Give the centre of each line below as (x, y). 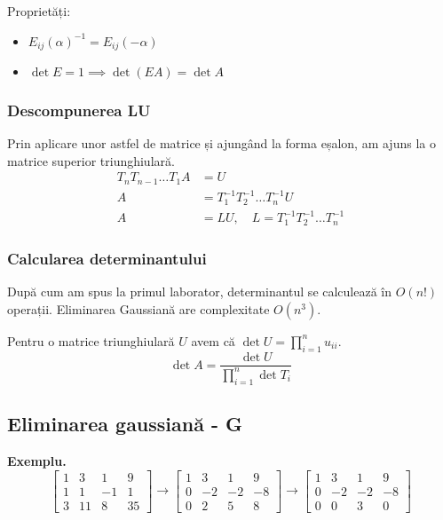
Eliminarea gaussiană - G (125, 424)
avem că (213, 340)
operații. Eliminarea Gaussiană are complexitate (138, 308)
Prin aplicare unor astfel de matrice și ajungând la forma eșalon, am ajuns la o (221, 143)
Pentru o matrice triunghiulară (91, 340)
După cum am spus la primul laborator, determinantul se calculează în (200, 292)
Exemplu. (37, 460)
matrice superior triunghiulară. (91, 160)
